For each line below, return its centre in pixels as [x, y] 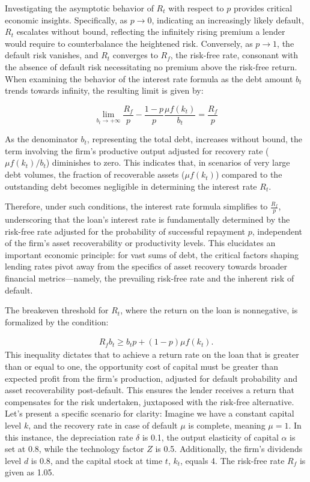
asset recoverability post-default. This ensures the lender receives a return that [150, 390]
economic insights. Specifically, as [66, 20]
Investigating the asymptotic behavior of [79, 8]
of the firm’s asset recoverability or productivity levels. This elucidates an [140, 243]
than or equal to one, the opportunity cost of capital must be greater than [141, 366]
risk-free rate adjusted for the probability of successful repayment [125, 231]
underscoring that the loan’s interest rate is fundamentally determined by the [147, 219]
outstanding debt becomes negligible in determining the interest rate [131, 186]
